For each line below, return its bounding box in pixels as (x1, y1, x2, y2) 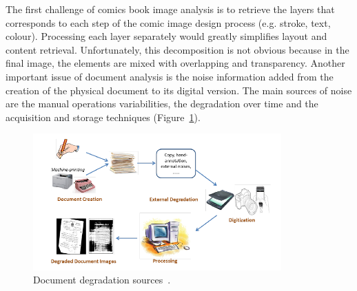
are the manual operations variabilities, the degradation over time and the (6, 96, 318, 111)
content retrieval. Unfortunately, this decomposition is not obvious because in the (6, 42, 349, 56)
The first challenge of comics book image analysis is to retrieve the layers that (6, 2, 335, 16)
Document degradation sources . (33, 272, 171, 287)
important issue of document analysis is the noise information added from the (6, 69, 334, 83)
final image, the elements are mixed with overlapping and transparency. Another (6, 56, 345, 70)
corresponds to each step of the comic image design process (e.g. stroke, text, (6, 15, 331, 30)
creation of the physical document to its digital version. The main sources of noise (6, 83, 352, 97)
